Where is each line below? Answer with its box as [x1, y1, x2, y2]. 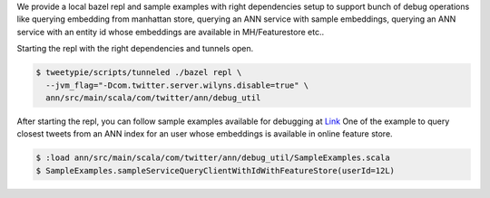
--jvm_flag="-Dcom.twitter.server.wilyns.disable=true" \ [45, 80, 309, 90]
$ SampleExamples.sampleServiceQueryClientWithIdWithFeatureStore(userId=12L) [35, 165, 395, 175]
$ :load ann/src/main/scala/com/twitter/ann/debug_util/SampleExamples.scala [35, 153, 390, 163]
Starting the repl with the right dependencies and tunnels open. [16, 43, 254, 54]
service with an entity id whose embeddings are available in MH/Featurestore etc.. [16, 26, 325, 37]
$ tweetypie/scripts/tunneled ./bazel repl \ [35, 68, 242, 78]
